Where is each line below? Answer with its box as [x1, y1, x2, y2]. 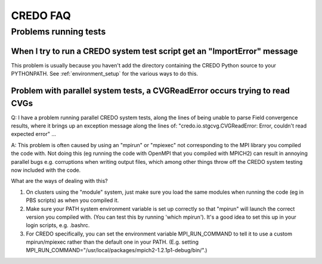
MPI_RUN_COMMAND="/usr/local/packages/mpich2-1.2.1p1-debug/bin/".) [26, 247, 208, 254]
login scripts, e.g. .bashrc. [26, 222, 90, 229]
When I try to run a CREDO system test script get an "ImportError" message [11, 46, 298, 56]
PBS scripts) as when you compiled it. [26, 197, 119, 204]
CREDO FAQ [11, 9, 71, 22]
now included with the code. [11, 166, 81, 173]
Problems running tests [11, 26, 106, 37]
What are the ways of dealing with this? [11, 178, 108, 185]
